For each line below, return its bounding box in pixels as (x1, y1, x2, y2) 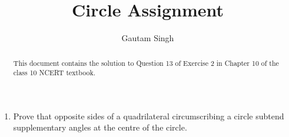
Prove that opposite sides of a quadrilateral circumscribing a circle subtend (13, 109, 284, 122)
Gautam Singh (121, 32, 174, 44)
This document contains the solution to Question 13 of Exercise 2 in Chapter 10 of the (13, 58, 279, 68)
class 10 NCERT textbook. (13, 68, 95, 78)
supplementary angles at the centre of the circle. (13, 121, 187, 133)
